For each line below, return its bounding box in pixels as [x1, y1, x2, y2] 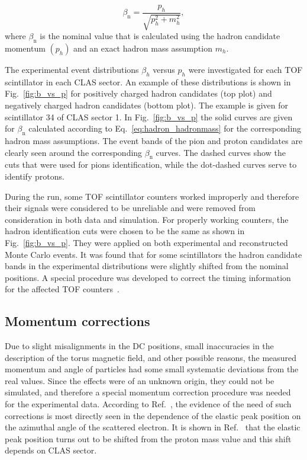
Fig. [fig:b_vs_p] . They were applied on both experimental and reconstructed [5, 236, 288, 248]
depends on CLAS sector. [5, 444, 97, 456]
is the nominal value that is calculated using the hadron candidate [40, 30, 280, 42]
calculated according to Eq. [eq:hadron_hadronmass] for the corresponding [28, 122, 302, 135]
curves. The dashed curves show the [156, 146, 286, 158]
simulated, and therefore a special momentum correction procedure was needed [5, 386, 291, 398]
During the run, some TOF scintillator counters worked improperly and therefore [5, 190, 299, 202]
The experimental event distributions [5, 63, 139, 76]
